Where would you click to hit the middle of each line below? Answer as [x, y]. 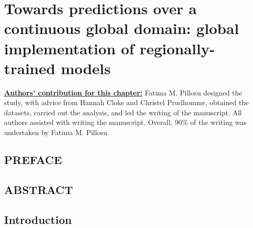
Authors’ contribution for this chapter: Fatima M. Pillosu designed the [123, 92]
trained [30, 68]
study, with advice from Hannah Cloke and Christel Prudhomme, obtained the [126, 102]
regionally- [177, 48]
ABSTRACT [39, 189]
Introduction [38, 219]
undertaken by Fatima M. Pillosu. [57, 132]
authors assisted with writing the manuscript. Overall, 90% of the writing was [125, 122]
